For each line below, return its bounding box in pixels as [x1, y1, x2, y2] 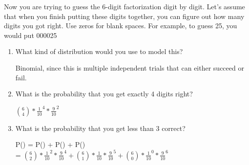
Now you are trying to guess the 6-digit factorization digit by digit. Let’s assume [4, 1, 245, 11]
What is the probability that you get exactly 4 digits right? [15, 89, 193, 99]
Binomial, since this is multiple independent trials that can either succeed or [15, 62, 244, 73]
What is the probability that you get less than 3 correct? [15, 123, 186, 133]
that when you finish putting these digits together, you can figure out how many [4, 11, 245, 21]
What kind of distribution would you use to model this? [15, 46, 183, 56]
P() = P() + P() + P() [15, 139, 85, 149]
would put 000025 [4, 30, 57, 40]
